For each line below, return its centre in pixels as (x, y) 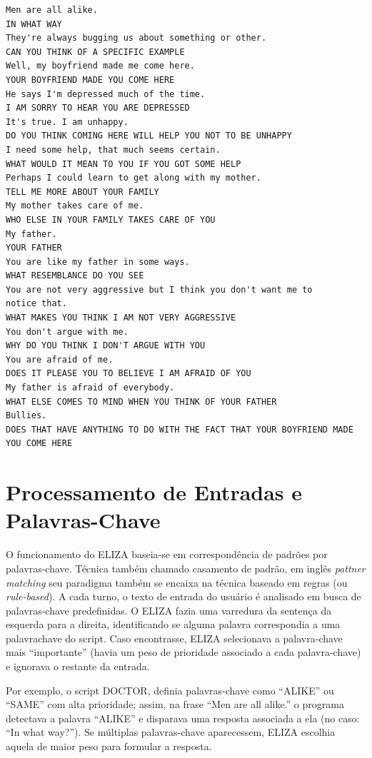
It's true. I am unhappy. (67, 122)
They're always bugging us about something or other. (136, 38)
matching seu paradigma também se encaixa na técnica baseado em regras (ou (177, 582)
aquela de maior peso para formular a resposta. (109, 746)
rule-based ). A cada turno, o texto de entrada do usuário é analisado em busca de (184, 596)
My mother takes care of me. (75, 206)
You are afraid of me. (60, 359)
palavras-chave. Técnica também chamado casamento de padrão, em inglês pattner (186, 568)
